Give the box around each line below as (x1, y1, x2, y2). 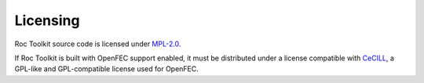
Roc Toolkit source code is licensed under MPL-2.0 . (14, 39, 181, 49)
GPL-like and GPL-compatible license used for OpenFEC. (14, 64, 199, 74)
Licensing (14, 12, 80, 29)
